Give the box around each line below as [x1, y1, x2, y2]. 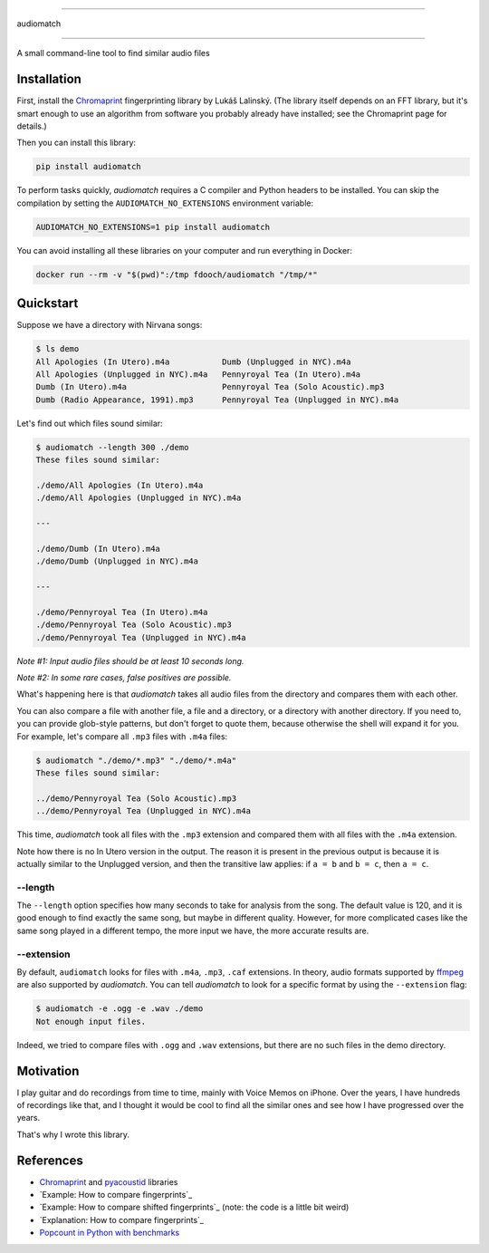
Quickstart [16, 295, 79, 312]
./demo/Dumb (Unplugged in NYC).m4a [35, 556, 199, 566]
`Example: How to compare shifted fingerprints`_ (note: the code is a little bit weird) [39, 1201, 350, 1213]
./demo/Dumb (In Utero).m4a [35, 544, 160, 554]
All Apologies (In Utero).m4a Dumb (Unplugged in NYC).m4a [35, 356, 351, 367]
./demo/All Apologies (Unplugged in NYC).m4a [35, 493, 242, 503]
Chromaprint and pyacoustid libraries [39, 1176, 178, 1187]
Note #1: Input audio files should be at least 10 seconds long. [16, 655, 244, 666]
